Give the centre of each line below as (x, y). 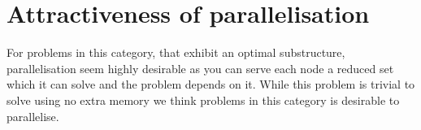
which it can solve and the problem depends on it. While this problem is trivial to (211, 84)
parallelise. (33, 116)
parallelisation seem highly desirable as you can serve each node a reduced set (200, 68)
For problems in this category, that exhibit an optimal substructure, (176, 52)
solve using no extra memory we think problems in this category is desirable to (203, 100)
